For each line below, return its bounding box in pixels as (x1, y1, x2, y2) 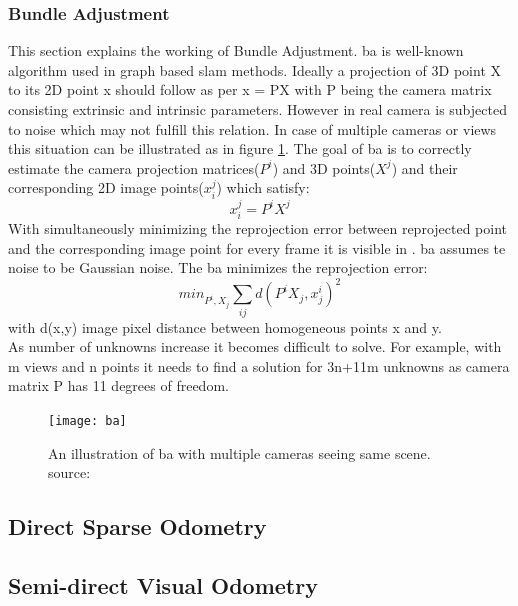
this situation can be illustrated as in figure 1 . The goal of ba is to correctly (8, 138, 472, 159)
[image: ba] (48, 414, 127, 429)
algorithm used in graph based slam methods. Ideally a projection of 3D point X (8, 59, 501, 80)
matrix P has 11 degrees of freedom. (8, 375, 229, 396)
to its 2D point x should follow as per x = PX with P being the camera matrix (8, 79, 492, 100)
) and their (391, 157, 458, 178)
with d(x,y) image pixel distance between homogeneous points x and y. (8, 316, 442, 337)
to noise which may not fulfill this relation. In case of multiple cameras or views (8, 118, 497, 139)
